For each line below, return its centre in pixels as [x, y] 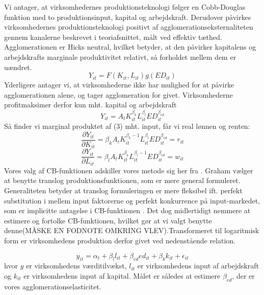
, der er [243, 275]
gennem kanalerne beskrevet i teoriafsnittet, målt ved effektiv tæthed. [113, 37]
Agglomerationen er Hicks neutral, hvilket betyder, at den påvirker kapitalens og [130, 47]
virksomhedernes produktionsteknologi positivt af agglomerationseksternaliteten [129, 27]
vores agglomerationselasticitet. [53, 286]
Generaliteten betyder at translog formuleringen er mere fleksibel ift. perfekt [123, 190]
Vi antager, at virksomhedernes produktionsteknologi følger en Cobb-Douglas [125, 7]
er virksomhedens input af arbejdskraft [198, 266]
